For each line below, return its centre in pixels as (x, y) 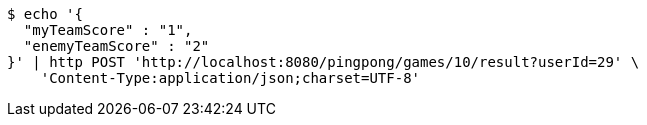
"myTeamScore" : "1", (108, 30)
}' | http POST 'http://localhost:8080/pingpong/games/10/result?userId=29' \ (323, 62)
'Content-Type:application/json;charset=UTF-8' (230, 78)
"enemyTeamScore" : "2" (116, 46)
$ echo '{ (45, 14)
